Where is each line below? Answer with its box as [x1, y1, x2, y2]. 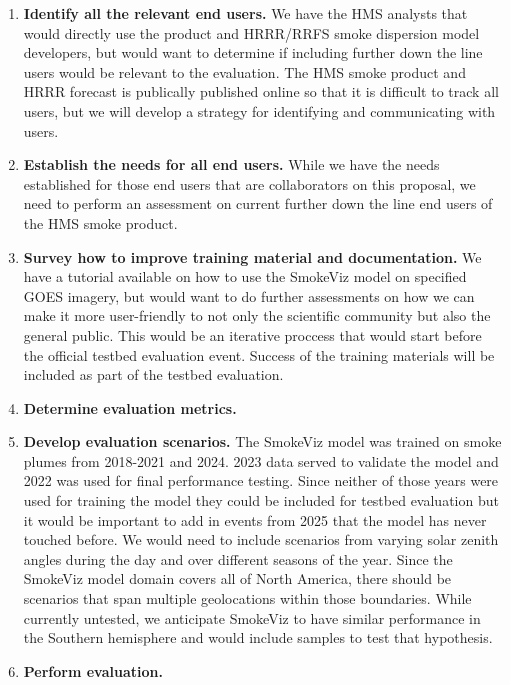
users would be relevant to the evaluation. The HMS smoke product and [23, 61, 466, 82]
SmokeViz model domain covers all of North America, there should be [23, 568, 452, 589]
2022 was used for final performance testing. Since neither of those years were [23, 470, 499, 491]
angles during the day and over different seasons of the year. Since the [23, 548, 453, 569]
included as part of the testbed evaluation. [23, 364, 284, 385]
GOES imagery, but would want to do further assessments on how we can [23, 285, 475, 306]
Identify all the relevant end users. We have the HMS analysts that [23, 3, 468, 23]
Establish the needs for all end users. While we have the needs [23, 154, 440, 175]
